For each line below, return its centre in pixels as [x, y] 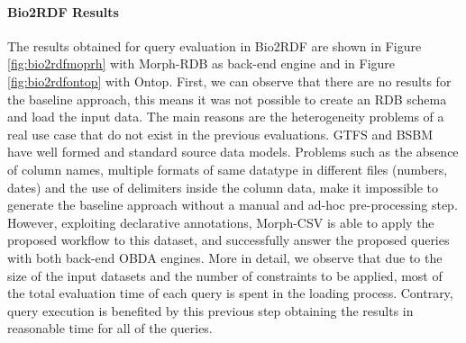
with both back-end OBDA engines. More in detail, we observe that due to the [225, 257]
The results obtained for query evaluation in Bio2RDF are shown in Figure [215, 45]
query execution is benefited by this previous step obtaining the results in [210, 310]
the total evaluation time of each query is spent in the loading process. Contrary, [230, 293]
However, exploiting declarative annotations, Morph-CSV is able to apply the [221, 222]
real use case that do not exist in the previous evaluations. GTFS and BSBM [220, 134]
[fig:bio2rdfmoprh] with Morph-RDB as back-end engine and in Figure [201, 63]
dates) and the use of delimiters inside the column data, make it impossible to [223, 187]
